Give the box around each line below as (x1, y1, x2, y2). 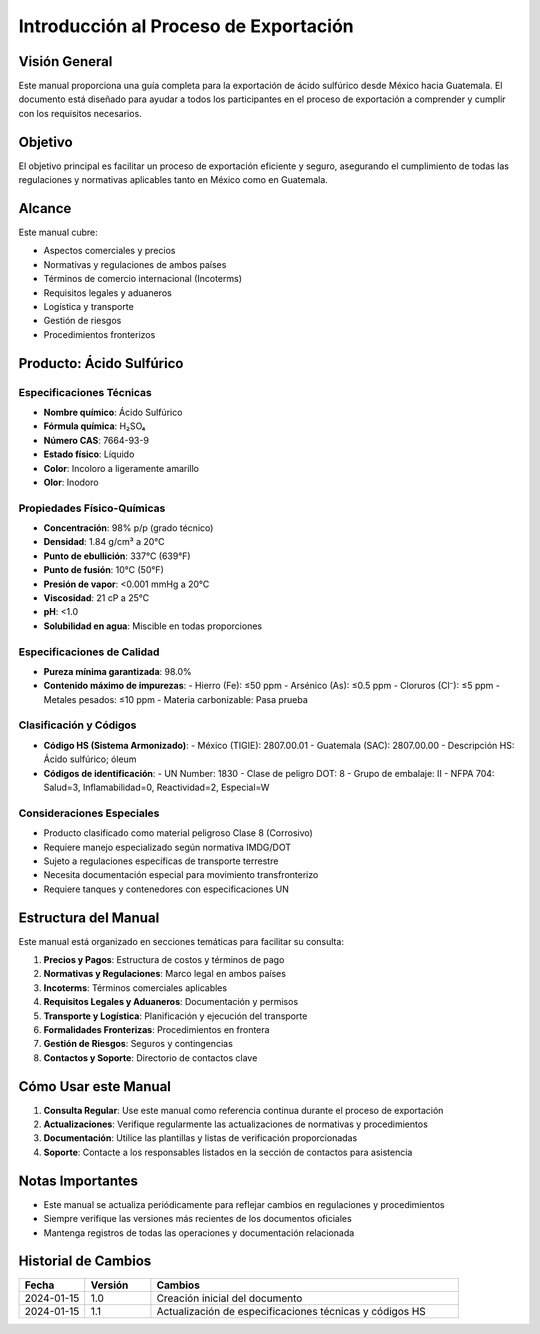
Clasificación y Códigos (18, 718, 137, 732)
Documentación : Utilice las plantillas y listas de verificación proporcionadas (43, 1132, 358, 1144)
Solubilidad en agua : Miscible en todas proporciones (43, 620, 263, 632)
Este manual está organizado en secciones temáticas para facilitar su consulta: (18, 935, 345, 947)
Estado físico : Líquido (43, 448, 135, 460)
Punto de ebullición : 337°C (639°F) (43, 550, 191, 562)
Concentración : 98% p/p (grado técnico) (43, 522, 214, 534)
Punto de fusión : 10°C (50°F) (43, 564, 164, 576)
